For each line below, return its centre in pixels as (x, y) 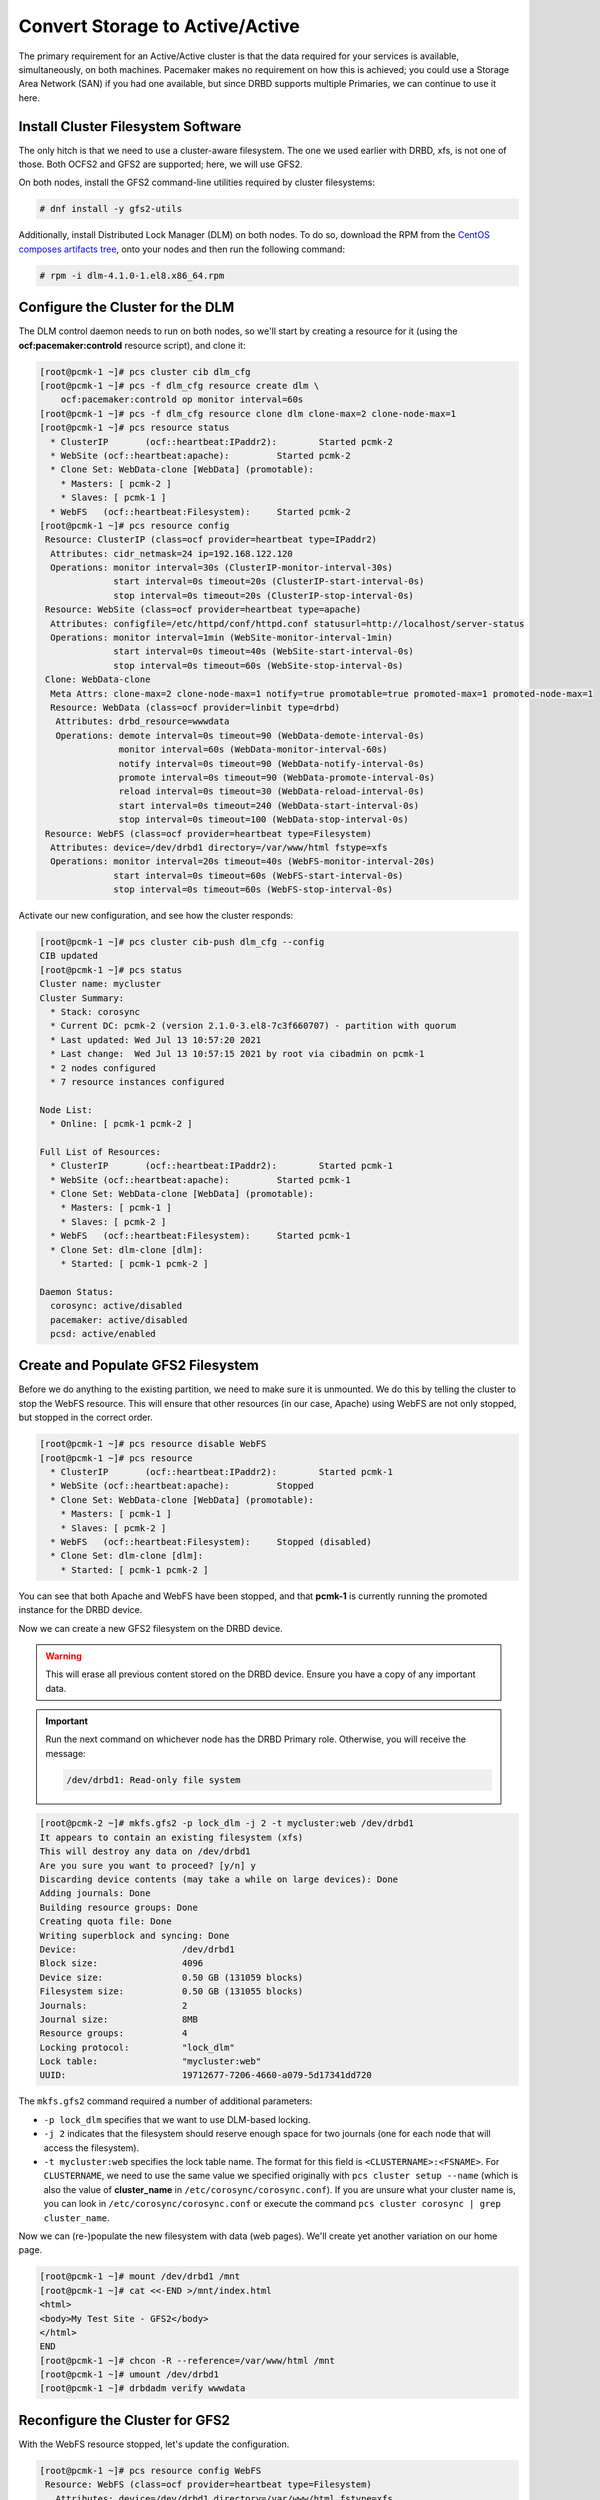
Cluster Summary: (82, 998)
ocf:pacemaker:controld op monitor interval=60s (182, 399)
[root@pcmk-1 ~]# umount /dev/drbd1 (129, 2374)
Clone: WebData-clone (98, 679)
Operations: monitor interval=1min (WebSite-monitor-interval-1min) (222, 638)
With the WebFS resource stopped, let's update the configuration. (154, 2444)
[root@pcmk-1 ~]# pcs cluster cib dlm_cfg (145, 371)
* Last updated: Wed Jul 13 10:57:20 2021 (156, 1039)
